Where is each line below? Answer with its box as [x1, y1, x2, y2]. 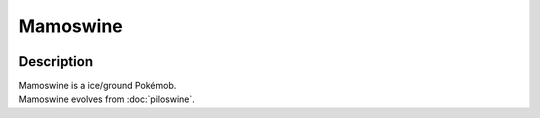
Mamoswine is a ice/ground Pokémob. [18, 80, 177, 92]
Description [18, 53, 94, 70]
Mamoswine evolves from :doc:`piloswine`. [18, 93, 195, 105]
